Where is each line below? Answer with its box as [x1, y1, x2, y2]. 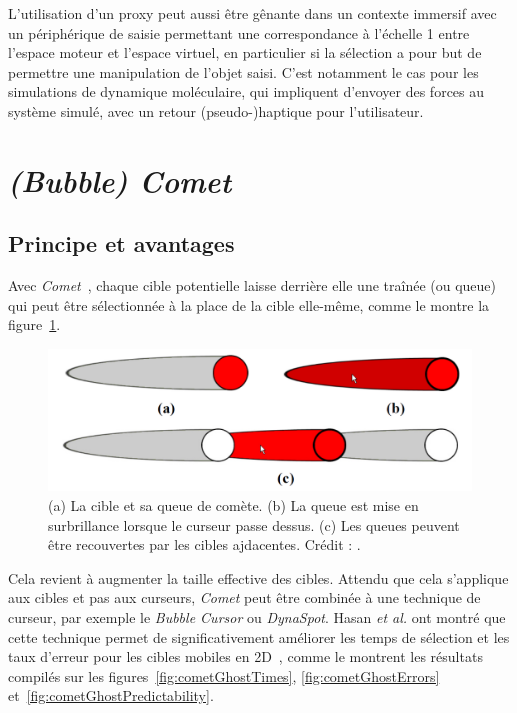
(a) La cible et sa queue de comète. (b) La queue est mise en [48, 494, 419, 515]
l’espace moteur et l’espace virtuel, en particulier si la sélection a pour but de [8, 42, 482, 63]
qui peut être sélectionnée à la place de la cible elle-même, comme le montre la [8, 294, 490, 315]
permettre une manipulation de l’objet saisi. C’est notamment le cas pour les [8, 61, 479, 82]
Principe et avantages [8, 228, 235, 259]
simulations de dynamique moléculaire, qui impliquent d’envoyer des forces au [8, 81, 485, 102]
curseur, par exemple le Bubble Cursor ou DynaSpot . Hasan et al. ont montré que [8, 606, 506, 627]
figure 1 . [8, 314, 61, 335]
